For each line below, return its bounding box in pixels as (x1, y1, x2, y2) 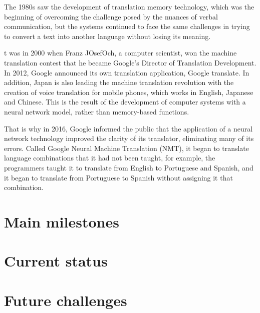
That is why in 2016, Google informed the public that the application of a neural (4, 123, 253, 133)
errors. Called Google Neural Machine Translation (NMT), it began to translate (4, 142, 249, 153)
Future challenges (4, 289, 127, 310)
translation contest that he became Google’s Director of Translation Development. (4, 57, 256, 67)
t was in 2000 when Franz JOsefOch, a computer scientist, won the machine (4, 47, 237, 58)
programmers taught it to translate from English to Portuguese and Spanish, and (4, 162, 253, 172)
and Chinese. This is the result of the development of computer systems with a (4, 96, 246, 107)
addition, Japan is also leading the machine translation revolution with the (4, 77, 234, 87)
